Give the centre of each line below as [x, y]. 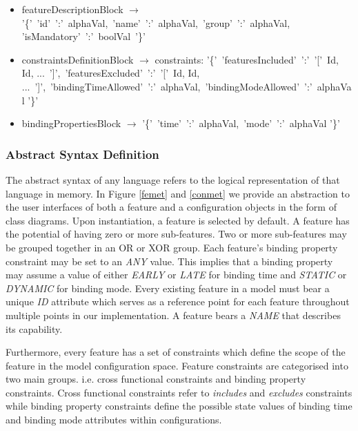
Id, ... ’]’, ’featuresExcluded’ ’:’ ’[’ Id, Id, [111, 73]
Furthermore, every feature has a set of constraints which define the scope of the [176, 352]
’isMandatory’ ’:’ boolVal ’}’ [83, 36]
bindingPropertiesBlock [71, 123]
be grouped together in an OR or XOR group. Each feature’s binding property [172, 247]
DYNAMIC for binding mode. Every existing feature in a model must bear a [168, 288]
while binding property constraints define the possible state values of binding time [179, 406]
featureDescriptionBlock [72, 9]
